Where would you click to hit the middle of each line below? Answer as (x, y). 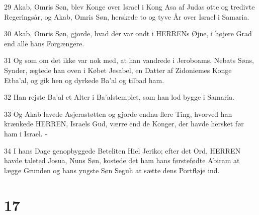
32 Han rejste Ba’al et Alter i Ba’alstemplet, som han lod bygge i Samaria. (119, 97)
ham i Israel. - (26, 133)
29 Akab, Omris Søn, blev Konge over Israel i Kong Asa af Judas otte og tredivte (129, 7)
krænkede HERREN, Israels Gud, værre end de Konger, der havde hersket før (124, 124)
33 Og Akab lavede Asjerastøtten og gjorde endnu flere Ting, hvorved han (118, 114)
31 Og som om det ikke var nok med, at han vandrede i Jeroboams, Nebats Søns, (129, 60)
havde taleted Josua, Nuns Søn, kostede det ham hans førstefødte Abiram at (122, 160)
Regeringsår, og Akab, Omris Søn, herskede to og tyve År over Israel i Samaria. (127, 16)
